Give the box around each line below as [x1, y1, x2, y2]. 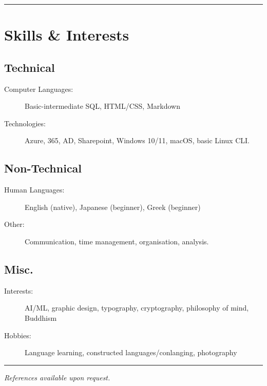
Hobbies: [4, 330, 31, 340]
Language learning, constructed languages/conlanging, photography [25, 347, 237, 358]
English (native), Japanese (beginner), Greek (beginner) [25, 201, 201, 212]
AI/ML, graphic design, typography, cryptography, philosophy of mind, [25, 302, 249, 313]
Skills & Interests [4, 24, 129, 45]
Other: [4, 219, 25, 229]
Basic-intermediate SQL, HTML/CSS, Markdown [25, 101, 180, 111]
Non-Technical [4, 160, 82, 176]
